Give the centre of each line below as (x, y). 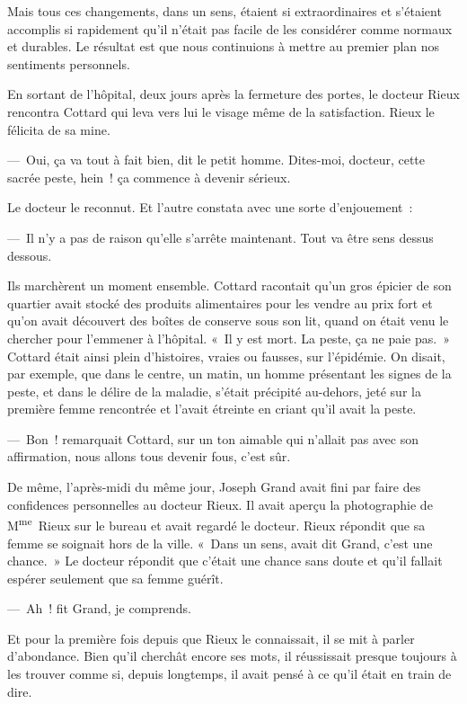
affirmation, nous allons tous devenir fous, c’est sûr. (149, 456)
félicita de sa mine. (59, 129)
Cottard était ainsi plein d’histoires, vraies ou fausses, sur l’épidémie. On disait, (226, 356)
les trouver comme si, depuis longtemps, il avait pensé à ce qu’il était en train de (229, 674)
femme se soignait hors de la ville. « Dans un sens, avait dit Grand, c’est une (220, 543)
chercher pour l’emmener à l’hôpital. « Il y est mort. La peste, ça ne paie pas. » (229, 338)
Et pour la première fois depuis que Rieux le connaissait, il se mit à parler (211, 638)
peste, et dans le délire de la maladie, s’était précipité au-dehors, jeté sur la (214, 391)
